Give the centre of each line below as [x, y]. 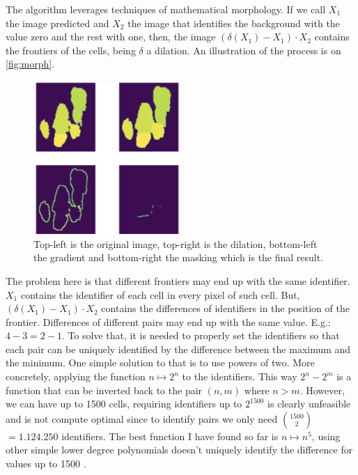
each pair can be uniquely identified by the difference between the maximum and [178, 349]
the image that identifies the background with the [234, 23]
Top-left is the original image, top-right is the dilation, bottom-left [176, 243]
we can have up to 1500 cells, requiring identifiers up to [124, 404]
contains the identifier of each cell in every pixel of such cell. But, [160, 294]
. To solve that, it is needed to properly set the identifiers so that [201, 335]
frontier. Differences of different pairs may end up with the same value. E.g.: [168, 321]
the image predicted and [57, 23]
